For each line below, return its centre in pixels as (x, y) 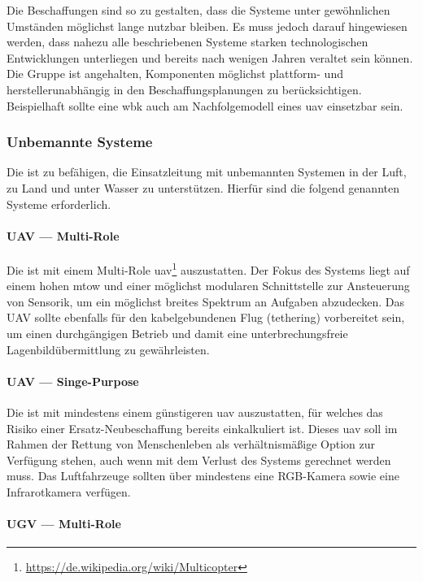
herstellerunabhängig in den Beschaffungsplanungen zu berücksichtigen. (184, 89)
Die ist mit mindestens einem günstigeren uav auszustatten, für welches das (195, 412)
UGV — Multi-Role (64, 524)
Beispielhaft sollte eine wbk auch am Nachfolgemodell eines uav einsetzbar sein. (205, 105)
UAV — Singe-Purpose (73, 381)
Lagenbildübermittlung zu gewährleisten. (108, 349)
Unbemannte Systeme (80, 142)
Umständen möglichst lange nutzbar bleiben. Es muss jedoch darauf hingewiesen (207, 26)
